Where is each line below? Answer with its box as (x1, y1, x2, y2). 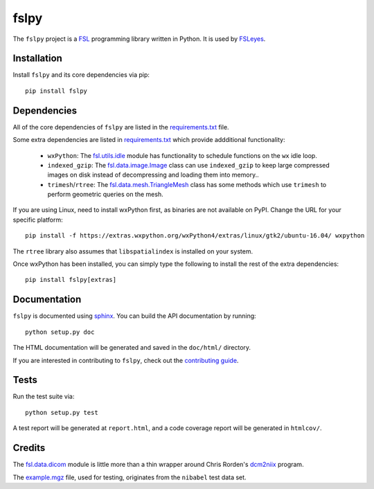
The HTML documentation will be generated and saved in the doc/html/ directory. (12, 344, 251, 352)
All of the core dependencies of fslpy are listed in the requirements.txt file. (12, 123, 229, 131)
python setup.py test (25, 409, 98, 416)
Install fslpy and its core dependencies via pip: (12, 71, 150, 79)
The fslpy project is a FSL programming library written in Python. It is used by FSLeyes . (12, 35, 266, 43)
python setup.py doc (25, 328, 95, 336)
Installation (12, 53, 62, 64)
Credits (12, 442, 46, 454)
